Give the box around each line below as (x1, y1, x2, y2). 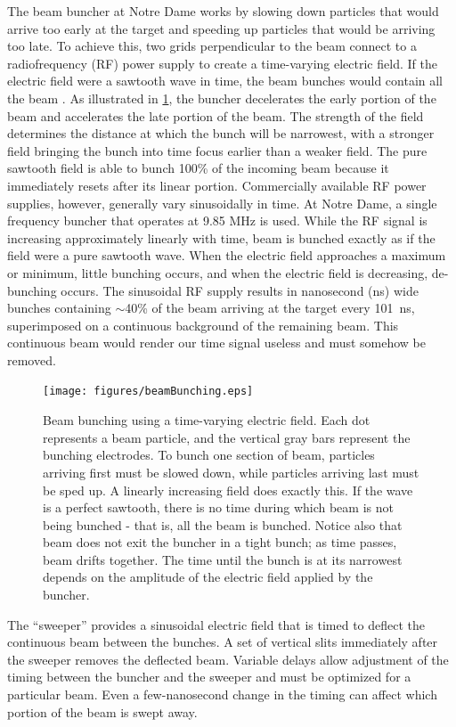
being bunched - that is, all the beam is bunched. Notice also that (43, 515, 403, 534)
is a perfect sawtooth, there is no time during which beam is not (43, 498, 394, 517)
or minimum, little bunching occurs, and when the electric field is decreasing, (7, 263, 428, 282)
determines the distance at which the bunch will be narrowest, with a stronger (7, 124, 435, 143)
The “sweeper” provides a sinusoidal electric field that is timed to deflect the (7, 615, 426, 633)
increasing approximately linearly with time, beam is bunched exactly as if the (7, 228, 436, 247)
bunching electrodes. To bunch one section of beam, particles (43, 445, 375, 464)
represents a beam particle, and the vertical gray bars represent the (43, 428, 411, 446)
